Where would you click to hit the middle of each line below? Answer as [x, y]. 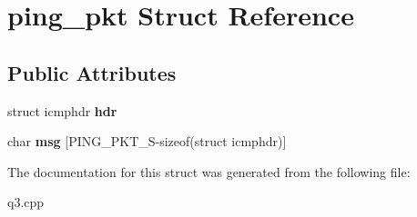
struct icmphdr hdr [62, 110]
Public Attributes [92, 72]
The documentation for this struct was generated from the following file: [209, 171]
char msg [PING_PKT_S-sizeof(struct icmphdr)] [147, 141]
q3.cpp [26, 202]
